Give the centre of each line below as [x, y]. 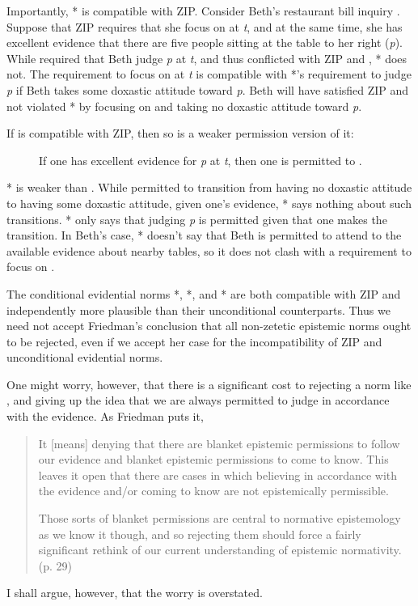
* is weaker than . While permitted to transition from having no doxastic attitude [209, 187]
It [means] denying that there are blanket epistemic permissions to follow [219, 443]
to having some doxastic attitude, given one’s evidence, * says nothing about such [209, 203]
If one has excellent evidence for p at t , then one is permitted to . [201, 160]
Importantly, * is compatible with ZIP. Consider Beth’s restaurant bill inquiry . [203, 11]
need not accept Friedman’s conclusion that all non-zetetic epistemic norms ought [209, 326]
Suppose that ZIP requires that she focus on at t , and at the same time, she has [205, 26]
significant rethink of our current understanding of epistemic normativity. [220, 550]
